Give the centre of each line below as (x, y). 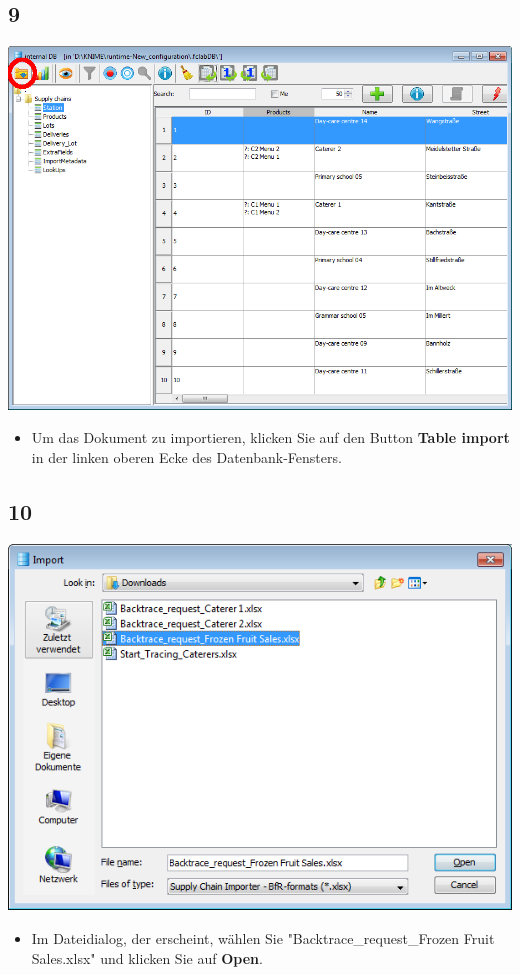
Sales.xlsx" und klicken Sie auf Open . (147, 957)
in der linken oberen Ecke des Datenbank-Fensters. (186, 456)
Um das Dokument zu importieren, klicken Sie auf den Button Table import (270, 437)
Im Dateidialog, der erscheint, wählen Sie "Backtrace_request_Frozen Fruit (263, 937)
